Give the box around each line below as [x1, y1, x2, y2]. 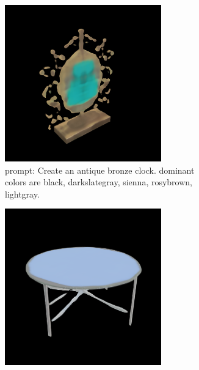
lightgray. [5, 187, 40, 200]
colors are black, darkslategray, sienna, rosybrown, [5, 176, 193, 188]
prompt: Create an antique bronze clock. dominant [5, 163, 195, 176]
